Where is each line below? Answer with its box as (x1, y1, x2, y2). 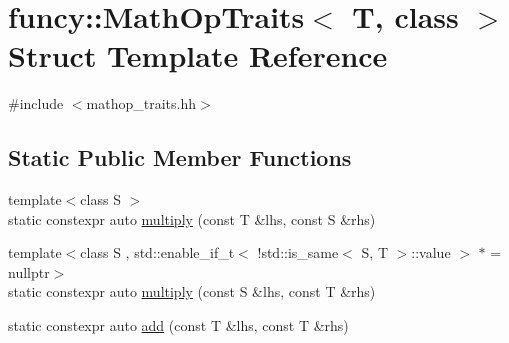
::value (411, 242, 451, 263)
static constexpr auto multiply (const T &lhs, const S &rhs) (8, 208, 376, 229)
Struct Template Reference (8, 35, 388, 76)
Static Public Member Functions (8, 142, 352, 173)
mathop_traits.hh (86, 93, 196, 114)
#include (8, 93, 64, 114)
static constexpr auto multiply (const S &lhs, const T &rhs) (8, 281, 376, 302)
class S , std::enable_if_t (80, 242, 235, 263)
